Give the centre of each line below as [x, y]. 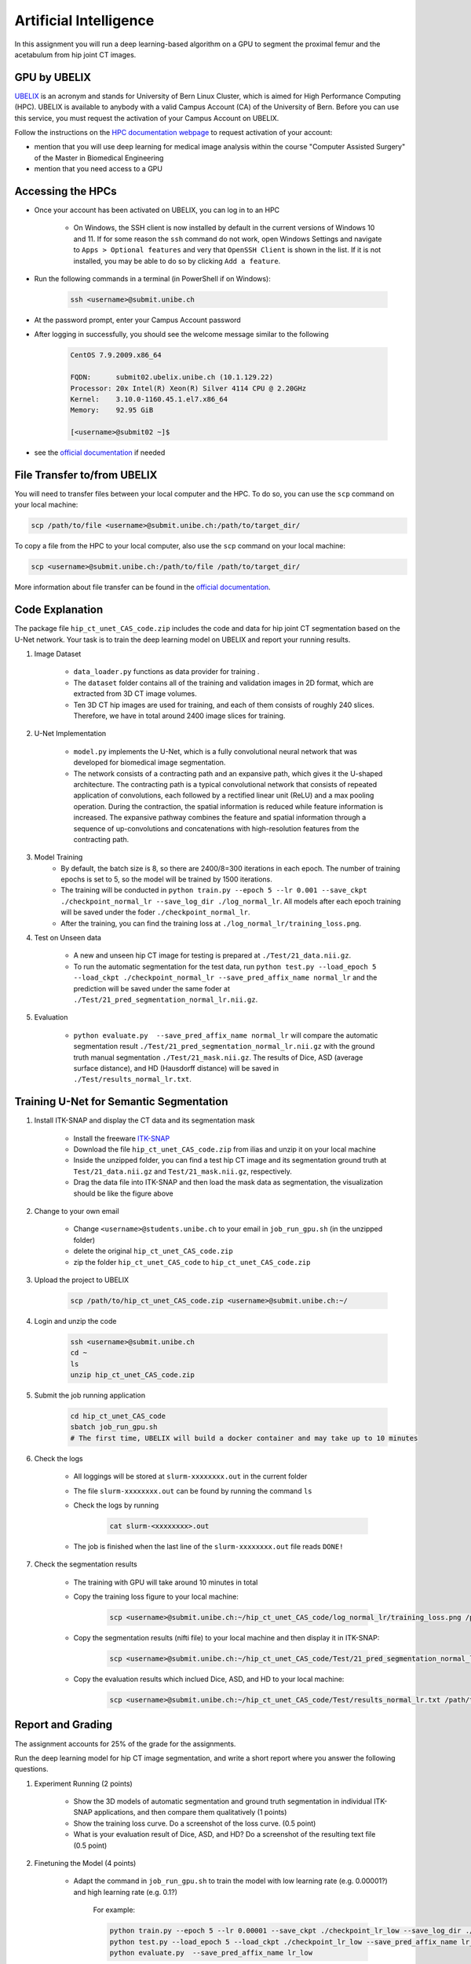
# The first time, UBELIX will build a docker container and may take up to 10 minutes [244, 1438]
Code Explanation [59, 610]
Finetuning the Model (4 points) [85, 1863]
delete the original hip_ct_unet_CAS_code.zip [153, 1251]
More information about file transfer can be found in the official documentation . [142, 587]
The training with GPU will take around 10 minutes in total [166, 1582]
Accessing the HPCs [66, 191]
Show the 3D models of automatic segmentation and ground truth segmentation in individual [223, 1801]
